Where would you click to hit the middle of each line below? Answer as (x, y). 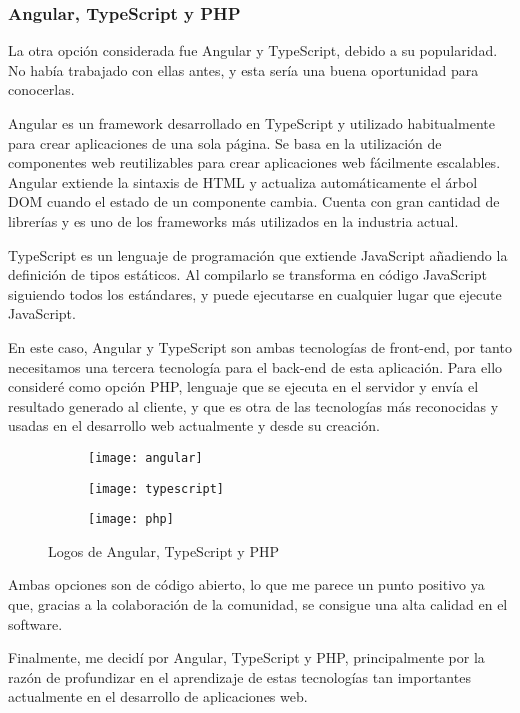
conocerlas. (41, 89)
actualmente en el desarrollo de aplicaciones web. (158, 696)
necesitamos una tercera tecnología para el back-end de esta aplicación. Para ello (255, 366)
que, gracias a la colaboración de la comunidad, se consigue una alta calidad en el (258, 604)
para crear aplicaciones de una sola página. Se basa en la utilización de (225, 142)
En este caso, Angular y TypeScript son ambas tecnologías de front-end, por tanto (260, 346)
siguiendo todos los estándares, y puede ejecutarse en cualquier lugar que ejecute (255, 293)
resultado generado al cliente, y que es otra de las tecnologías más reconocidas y (253, 405)
